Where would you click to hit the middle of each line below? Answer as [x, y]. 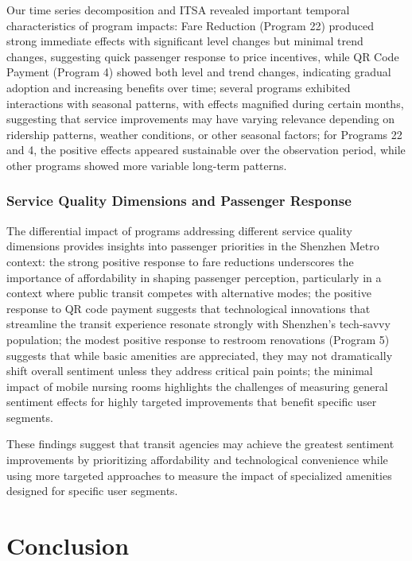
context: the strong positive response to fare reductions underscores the [180, 261]
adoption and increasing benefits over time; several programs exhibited [179, 87]
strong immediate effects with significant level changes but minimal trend [185, 41]
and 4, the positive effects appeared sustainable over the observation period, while [206, 150]
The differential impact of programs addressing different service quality [179, 230]
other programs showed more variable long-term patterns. [147, 165]
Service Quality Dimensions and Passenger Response [179, 201]
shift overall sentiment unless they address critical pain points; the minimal [190, 371]
